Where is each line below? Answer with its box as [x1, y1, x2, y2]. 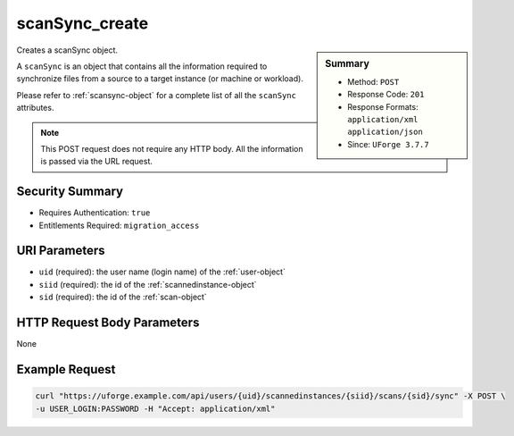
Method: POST [347, 76, 400, 87]
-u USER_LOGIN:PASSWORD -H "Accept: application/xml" [35, 403, 276, 414]
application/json [347, 127, 423, 138]
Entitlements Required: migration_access [38, 220, 200, 231]
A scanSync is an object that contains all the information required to [16, 61, 268, 71]
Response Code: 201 [347, 89, 425, 100]
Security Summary [16, 184, 124, 199]
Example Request [16, 362, 116, 377]
